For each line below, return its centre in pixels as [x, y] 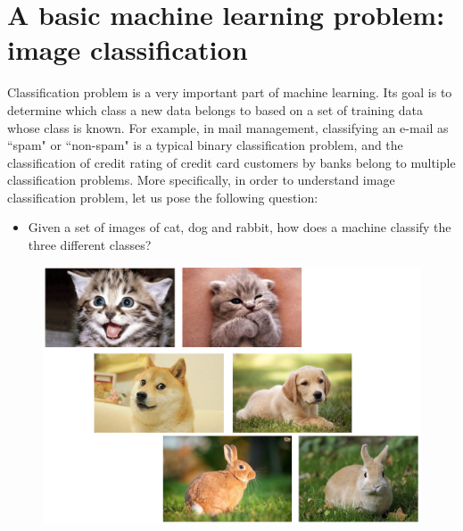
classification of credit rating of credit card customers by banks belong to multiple [231, 162]
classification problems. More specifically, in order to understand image [201, 180]
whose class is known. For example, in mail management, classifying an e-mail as [228, 127]
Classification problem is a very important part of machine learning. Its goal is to [230, 92]
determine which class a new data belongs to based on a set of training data [215, 109]
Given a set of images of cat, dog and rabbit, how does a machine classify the [240, 227]
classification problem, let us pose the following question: [163, 197]
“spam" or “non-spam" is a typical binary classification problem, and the [205, 145]
